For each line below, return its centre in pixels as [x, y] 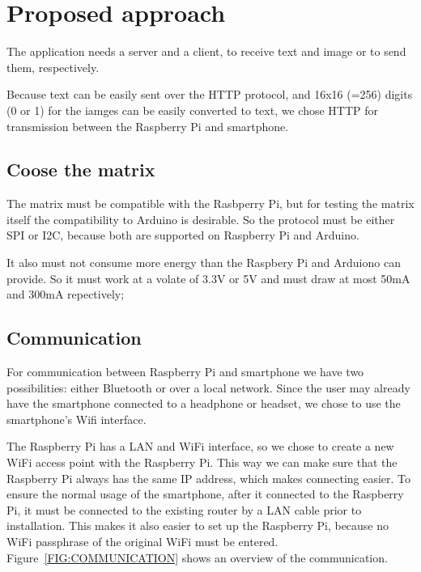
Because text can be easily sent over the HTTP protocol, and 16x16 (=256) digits [210, 94]
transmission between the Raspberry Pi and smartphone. [148, 126]
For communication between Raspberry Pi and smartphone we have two [185, 372]
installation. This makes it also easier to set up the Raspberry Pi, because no [198, 525]
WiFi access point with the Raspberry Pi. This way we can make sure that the [202, 462]
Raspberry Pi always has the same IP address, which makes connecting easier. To [209, 478]
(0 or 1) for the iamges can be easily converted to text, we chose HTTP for [193, 110]
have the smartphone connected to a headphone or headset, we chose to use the [204, 403]
